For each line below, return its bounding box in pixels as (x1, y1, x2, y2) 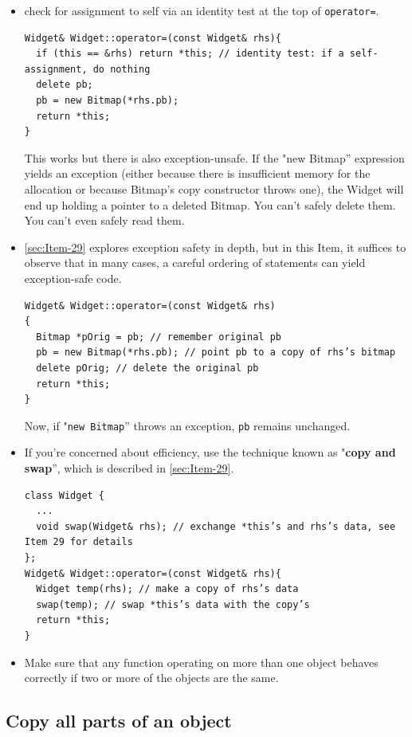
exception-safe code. (24, 269, 122, 286)
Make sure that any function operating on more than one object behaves (24, 653, 379, 670)
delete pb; (36, 79, 93, 91)
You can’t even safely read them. (24, 212, 185, 229)
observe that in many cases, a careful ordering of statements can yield (24, 254, 366, 271)
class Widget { (24, 489, 105, 501)
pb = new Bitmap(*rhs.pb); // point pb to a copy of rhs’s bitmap (36, 347, 396, 359)
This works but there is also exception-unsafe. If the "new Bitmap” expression (24, 149, 405, 166)
